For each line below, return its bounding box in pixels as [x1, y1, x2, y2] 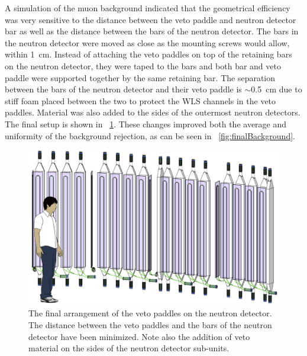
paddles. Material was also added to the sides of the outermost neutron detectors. [5, 106, 300, 118]
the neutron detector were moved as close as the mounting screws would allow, [5, 36, 290, 49]
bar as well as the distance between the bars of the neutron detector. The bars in [5, 25, 299, 37]
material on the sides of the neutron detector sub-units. [28, 342, 230, 354]
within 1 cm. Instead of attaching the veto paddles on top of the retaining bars [5, 48, 292, 60]
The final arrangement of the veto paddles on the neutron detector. [28, 307, 272, 319]
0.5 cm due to [251, 83, 302, 95]
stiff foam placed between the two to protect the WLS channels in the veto [5, 94, 276, 107]
